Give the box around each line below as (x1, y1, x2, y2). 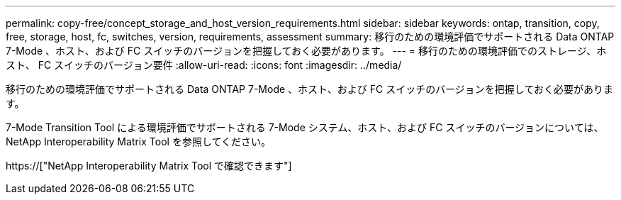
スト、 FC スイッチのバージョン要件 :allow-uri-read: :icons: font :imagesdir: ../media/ (6, 59, 402, 71)
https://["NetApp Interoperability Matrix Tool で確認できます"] (6, 160, 292, 172)
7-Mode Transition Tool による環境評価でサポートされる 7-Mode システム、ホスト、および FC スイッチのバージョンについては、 (6, 121, 604, 133)
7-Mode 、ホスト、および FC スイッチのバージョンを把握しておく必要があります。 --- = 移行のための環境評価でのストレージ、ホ (6, 45, 607, 57)
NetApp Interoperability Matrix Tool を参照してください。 (6, 135, 272, 148)
